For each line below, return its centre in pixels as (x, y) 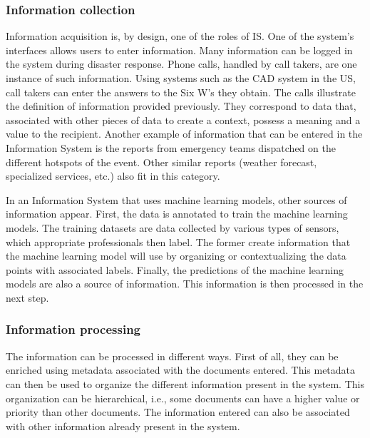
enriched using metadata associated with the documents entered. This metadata (181, 370)
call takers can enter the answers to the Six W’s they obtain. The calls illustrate (181, 92)
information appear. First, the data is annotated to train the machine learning (177, 214)
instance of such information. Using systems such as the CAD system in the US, (181, 78)
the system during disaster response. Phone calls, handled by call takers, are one (181, 64)
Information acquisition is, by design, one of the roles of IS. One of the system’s (180, 36)
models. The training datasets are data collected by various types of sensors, (173, 227)
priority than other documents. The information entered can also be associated (178, 412)
